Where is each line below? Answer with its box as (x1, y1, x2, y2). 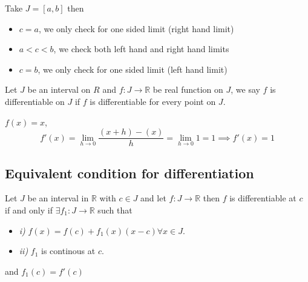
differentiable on (5, 95, 65, 107)
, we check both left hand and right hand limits (53, 42, 229, 55)
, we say (231, 83, 260, 96)
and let (140, 192, 166, 204)
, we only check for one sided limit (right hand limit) (38, 22, 234, 35)
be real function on (152, 83, 223, 96)
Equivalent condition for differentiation (5, 163, 254, 182)
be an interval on (27, 83, 91, 96)
